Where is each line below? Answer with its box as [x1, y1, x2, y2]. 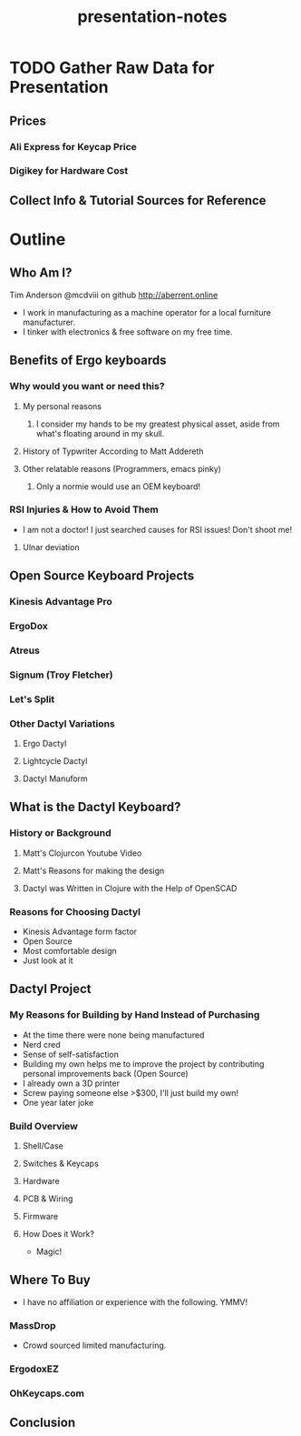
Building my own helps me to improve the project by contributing [22, 1058, 265, 1069]
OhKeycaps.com [9, 1387, 84, 1400]
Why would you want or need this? [9, 380, 165, 393]
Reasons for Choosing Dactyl [9, 905, 141, 918]
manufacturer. [22, 316, 75, 327]
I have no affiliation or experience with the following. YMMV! [22, 1296, 248, 1307]
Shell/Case [22, 1140, 63, 1151]
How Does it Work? [22, 1229, 95, 1240]
